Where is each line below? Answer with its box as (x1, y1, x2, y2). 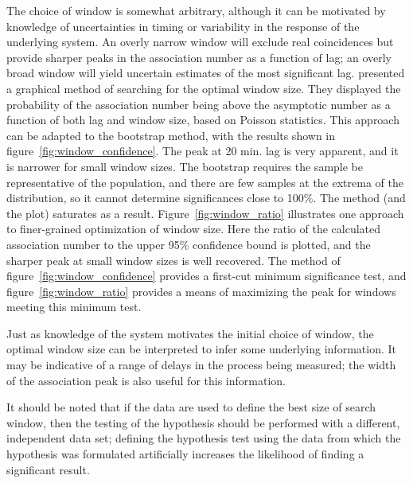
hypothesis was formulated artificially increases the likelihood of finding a (6, 446, 364, 462)
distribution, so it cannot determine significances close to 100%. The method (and (6, 189, 406, 206)
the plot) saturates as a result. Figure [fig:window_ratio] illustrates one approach (6, 204, 404, 221)
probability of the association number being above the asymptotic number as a (6, 95, 391, 112)
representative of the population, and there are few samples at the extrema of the (6, 173, 403, 190)
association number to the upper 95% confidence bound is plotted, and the (6, 236, 371, 252)
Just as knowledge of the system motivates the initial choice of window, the (6, 325, 374, 341)
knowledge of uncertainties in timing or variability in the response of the (6, 18, 360, 34)
